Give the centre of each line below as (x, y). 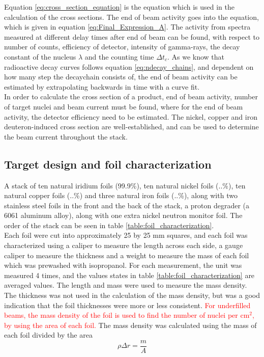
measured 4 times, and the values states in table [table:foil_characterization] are (129, 275)
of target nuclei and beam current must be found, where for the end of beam (124, 106)
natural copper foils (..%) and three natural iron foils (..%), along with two (121, 195)
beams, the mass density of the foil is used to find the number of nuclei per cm (127, 315)
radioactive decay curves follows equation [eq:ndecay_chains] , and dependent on (129, 66)
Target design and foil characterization (108, 164)
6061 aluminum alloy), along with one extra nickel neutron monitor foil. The (123, 215)
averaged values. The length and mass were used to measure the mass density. (126, 285)
